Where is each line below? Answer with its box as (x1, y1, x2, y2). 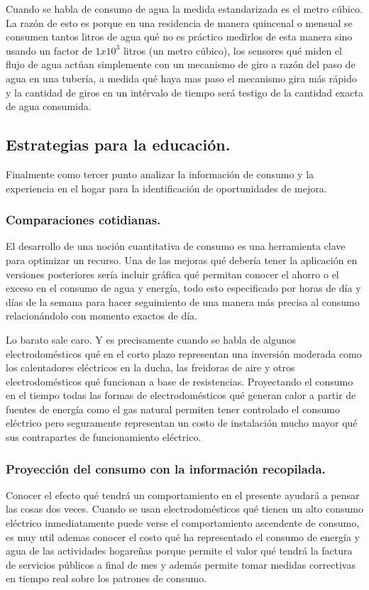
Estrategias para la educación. (6, 133, 231, 155)
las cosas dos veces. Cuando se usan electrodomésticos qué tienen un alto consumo (6, 501, 363, 516)
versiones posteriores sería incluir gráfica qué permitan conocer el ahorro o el (6, 266, 339, 281)
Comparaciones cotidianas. (6, 211, 161, 229)
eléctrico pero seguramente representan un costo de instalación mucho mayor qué (6, 415, 358, 430)
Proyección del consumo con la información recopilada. (6, 459, 326, 477)
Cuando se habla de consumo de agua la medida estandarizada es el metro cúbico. (6, 1, 363, 16)
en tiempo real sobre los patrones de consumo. (6, 571, 207, 586)
